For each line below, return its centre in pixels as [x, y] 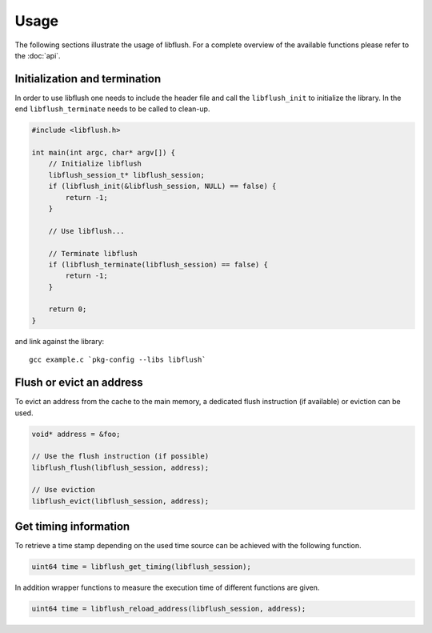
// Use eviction [64, 490]
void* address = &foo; [76, 434]
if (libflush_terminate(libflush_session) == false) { [158, 264]
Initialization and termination [88, 79]
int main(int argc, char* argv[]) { [104, 152]
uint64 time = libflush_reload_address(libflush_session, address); [169, 609]
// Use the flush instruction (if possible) [120, 457]
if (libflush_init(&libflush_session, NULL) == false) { [162, 186]
